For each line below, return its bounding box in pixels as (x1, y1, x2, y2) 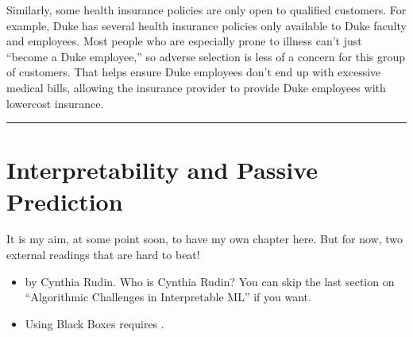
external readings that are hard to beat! (6, 246, 200, 263)
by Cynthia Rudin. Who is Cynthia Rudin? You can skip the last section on (25, 273, 395, 289)
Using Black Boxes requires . (25, 315, 164, 331)
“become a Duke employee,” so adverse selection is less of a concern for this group (6, 48, 406, 64)
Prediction (6, 184, 123, 217)
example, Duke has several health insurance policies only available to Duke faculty (6, 17, 407, 33)
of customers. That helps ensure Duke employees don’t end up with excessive (6, 64, 381, 80)
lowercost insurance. (6, 95, 104, 111)
